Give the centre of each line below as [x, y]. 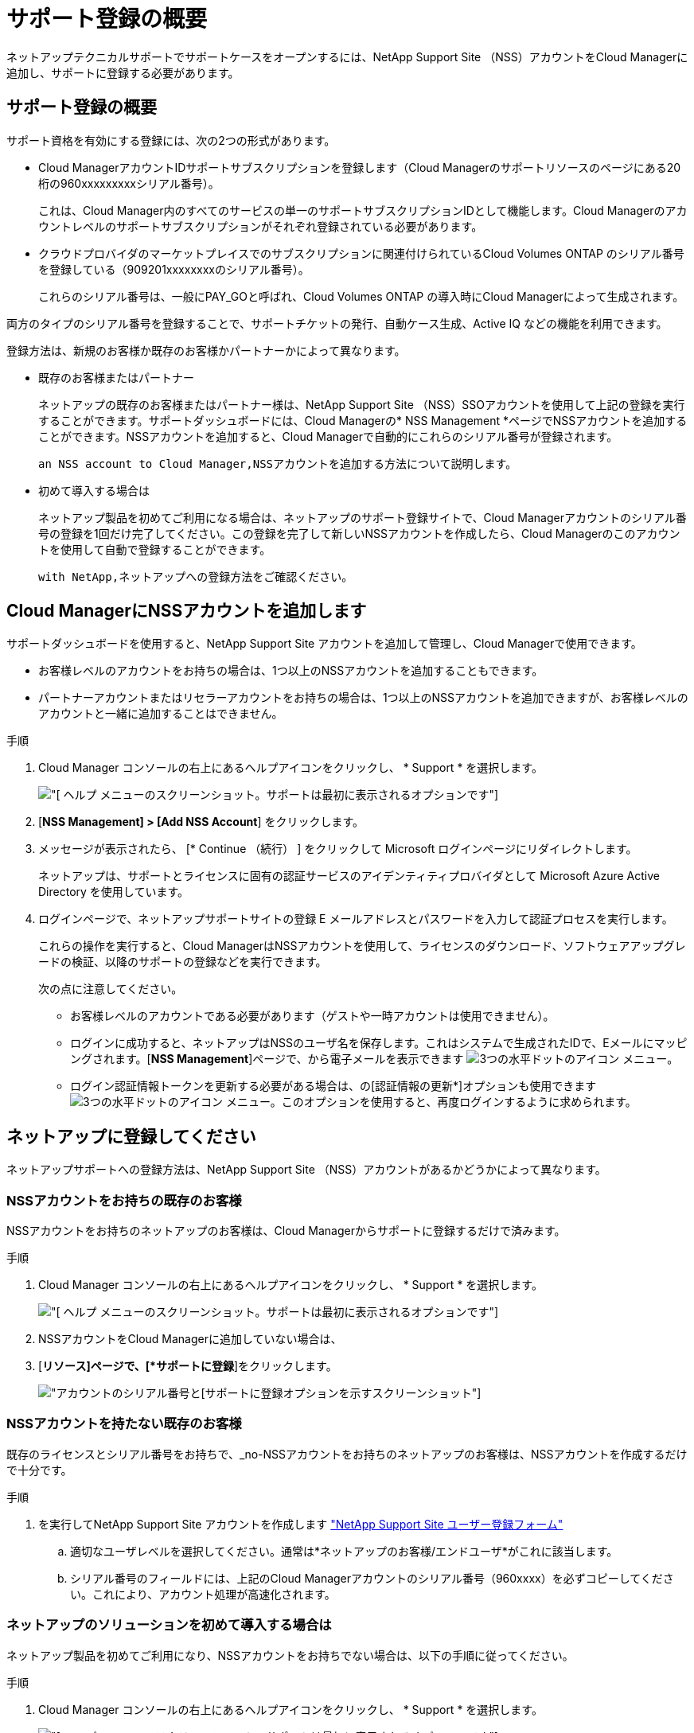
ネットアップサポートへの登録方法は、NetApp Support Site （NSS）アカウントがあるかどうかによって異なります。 [306, 1170]
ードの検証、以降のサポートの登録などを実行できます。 [183, 962]
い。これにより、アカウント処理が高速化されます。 [203, 1594]
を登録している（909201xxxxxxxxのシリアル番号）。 [174, 269]
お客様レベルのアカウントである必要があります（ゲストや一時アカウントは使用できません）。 [312, 1016]
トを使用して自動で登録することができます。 [155, 549]
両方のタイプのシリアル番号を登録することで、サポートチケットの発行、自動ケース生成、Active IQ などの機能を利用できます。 [337, 323]
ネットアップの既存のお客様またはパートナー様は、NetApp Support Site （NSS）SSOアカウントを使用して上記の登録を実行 [362, 404]
